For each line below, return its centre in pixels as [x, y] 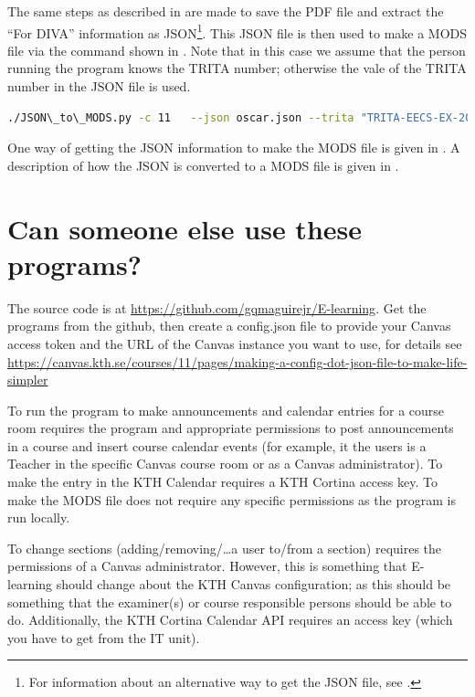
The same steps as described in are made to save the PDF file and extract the [226, 11]
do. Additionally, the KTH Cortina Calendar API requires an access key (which [230, 620]
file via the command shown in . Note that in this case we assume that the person [237, 50]
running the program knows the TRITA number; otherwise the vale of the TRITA [237, 68]
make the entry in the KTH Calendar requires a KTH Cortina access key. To [222, 482]
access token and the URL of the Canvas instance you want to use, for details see [235, 343]
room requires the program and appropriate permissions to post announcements [231, 428]
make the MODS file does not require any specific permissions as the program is [232, 499]
